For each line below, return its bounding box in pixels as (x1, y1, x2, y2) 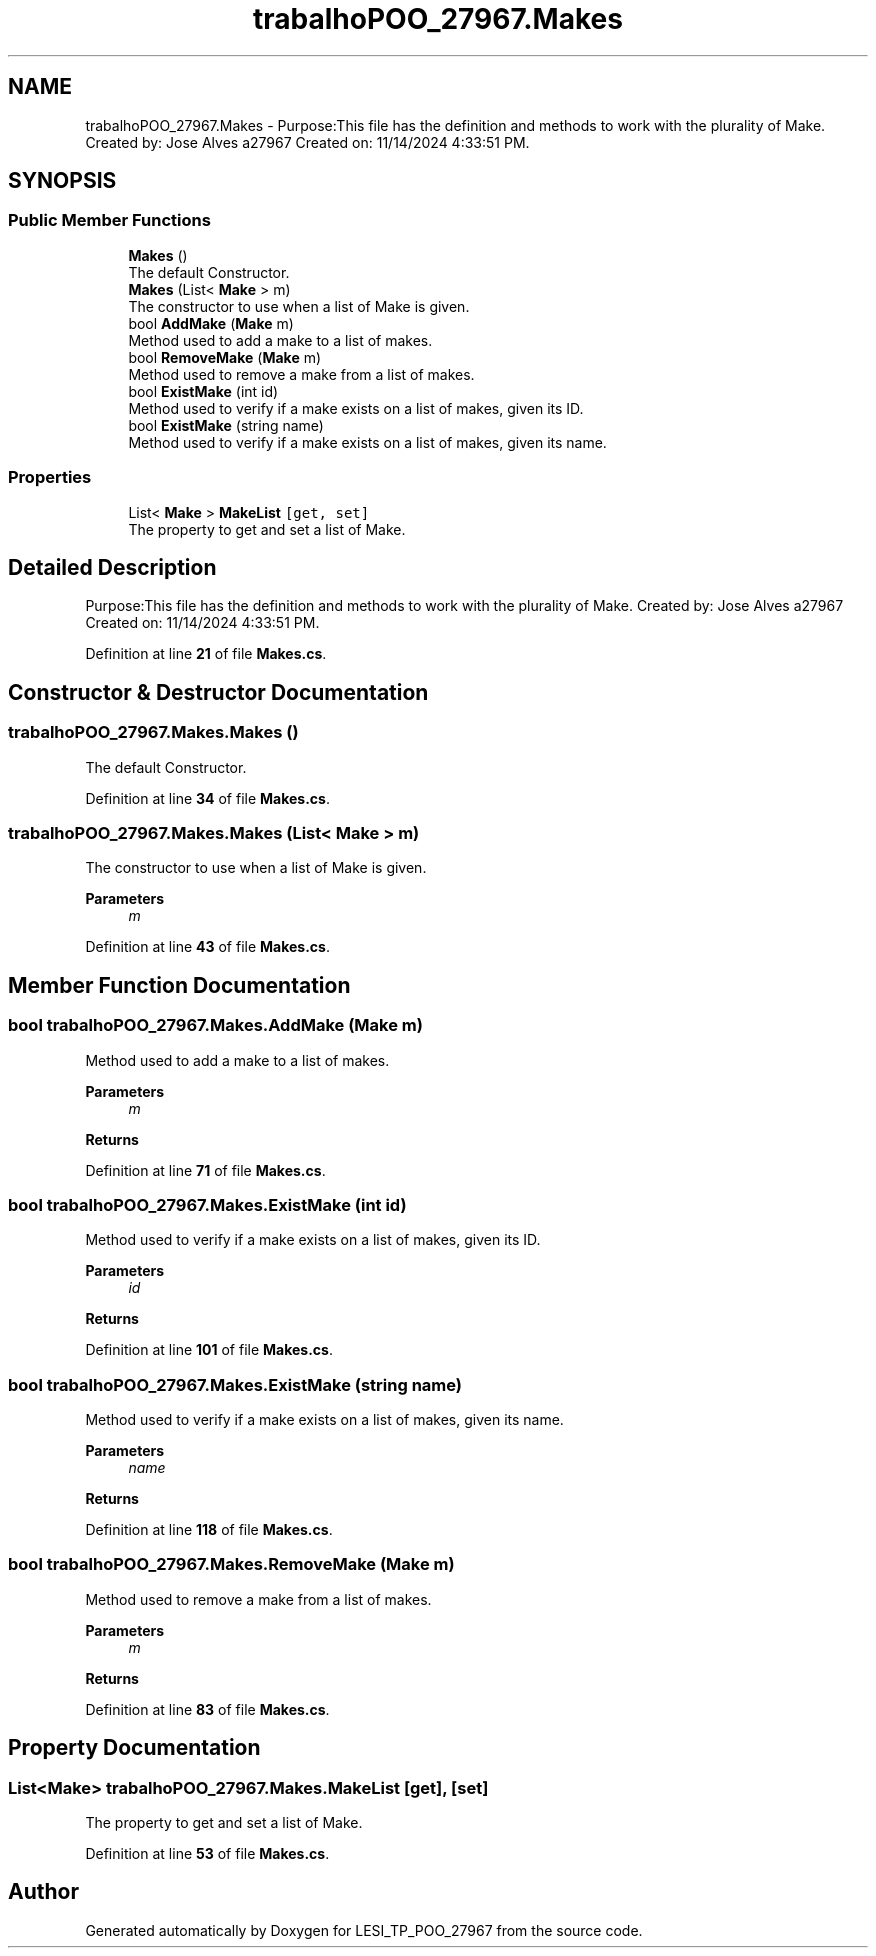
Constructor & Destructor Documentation (8, 679, 429, 705)
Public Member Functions (8, 210, 211, 231)
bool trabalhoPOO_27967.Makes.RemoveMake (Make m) (8, 1554, 455, 1575)
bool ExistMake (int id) (128, 382, 279, 400)
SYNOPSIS (8, 168, 117, 194)
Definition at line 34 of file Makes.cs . (85, 789, 330, 807)
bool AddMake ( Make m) (128, 314, 294, 332)
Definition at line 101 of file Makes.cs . (85, 1341, 333, 1359)
